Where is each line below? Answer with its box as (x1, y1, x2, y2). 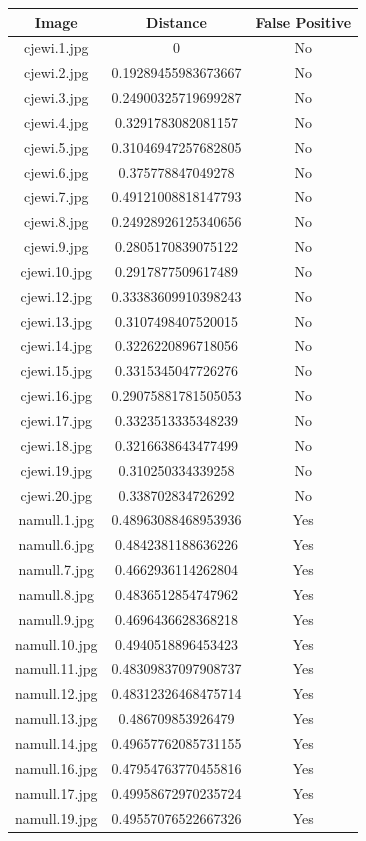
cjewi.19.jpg (20, 459, 93, 480)
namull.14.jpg (15, 732, 98, 753)
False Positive (255, 11, 352, 32)
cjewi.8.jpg (23, 211, 89, 232)
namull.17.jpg (15, 782, 98, 803)
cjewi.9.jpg (23, 236, 89, 257)
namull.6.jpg (18, 534, 94, 555)
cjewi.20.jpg (20, 484, 93, 505)
